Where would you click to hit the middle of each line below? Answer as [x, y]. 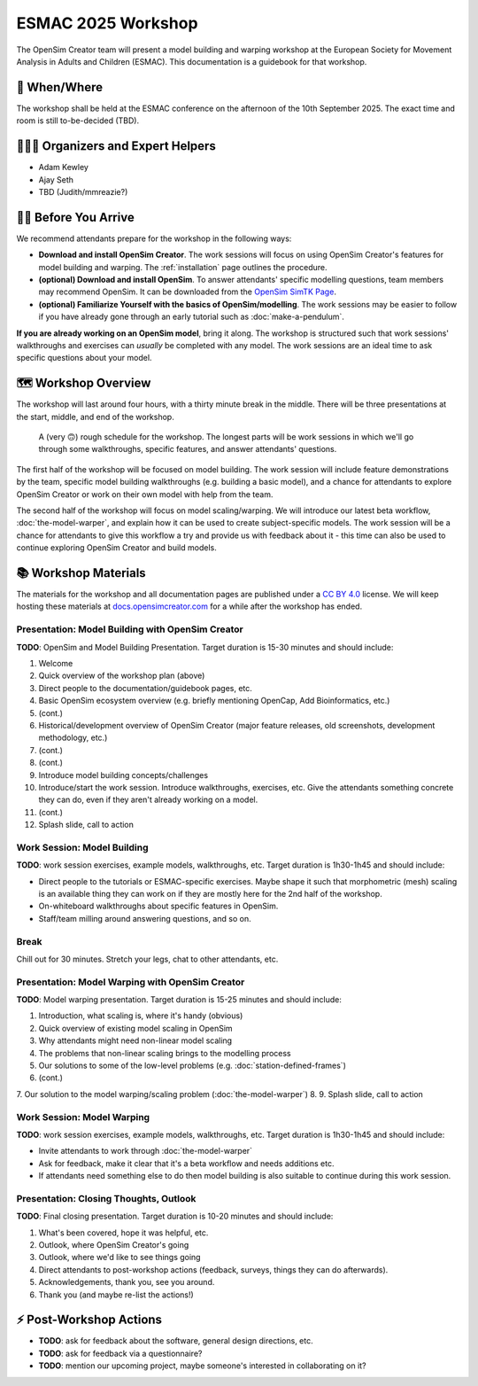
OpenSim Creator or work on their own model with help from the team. [145, 494]
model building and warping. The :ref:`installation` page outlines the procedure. [183, 267]
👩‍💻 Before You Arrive [75, 217]
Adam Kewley [63, 167]
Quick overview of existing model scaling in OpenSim [136, 1028]
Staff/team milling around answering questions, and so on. [145, 918]
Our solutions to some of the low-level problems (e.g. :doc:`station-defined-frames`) [193, 1065]
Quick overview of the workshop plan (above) [122, 676]
